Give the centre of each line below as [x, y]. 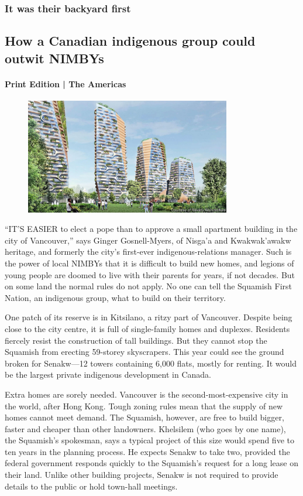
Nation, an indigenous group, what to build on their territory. [115, 297]
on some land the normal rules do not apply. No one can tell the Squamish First [149, 286]
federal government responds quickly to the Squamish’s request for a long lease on [151, 463]
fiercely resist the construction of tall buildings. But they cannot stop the [136, 340]
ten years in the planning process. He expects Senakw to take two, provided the [147, 451]
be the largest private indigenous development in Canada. [108, 374]
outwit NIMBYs [54, 58]
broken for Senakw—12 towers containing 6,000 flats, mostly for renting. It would [151, 363]
